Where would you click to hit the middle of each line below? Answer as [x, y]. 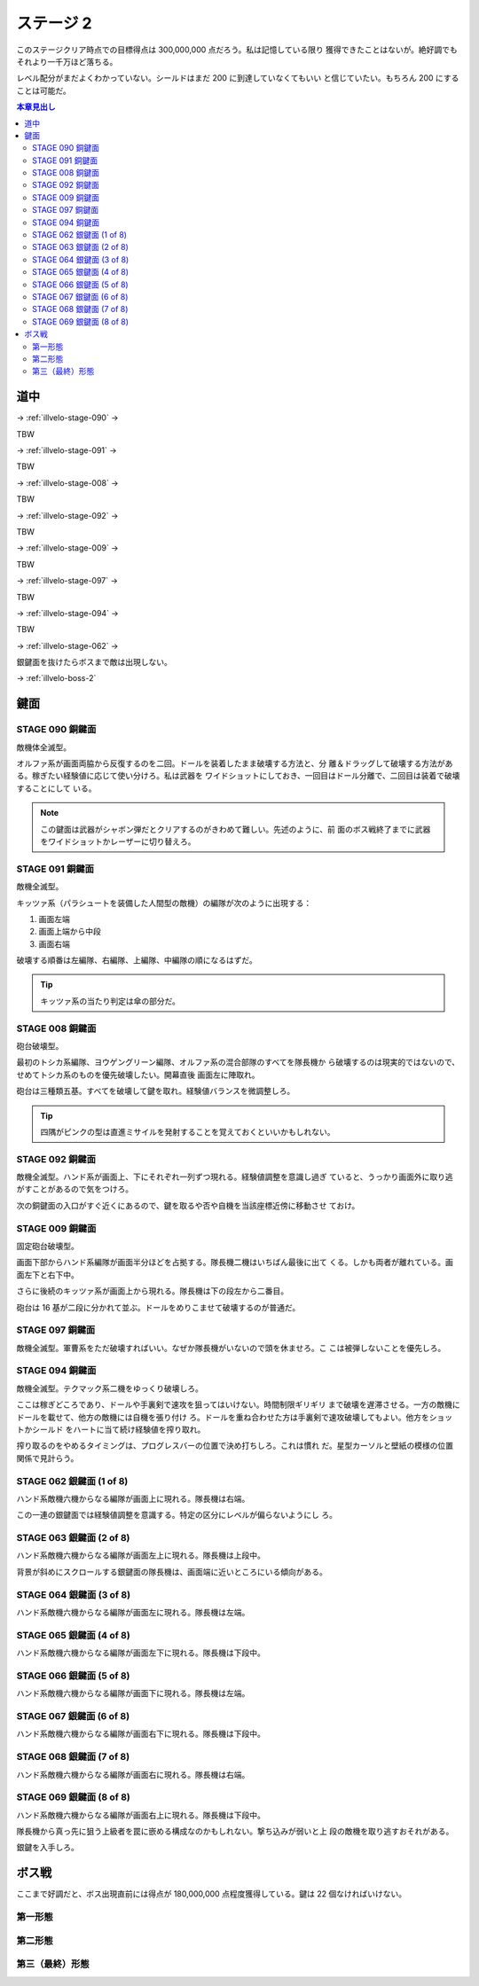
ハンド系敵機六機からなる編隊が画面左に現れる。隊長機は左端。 [133, 1612]
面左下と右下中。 [47, 1274]
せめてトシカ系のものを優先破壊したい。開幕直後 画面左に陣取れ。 [138, 1075]
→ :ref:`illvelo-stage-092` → [67, 515]
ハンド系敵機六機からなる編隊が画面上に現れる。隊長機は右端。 [133, 1498]
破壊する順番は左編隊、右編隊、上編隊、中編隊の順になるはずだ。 [137, 960]
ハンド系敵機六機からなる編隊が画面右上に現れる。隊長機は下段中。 [141, 1815]
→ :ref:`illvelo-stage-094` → [67, 613]
